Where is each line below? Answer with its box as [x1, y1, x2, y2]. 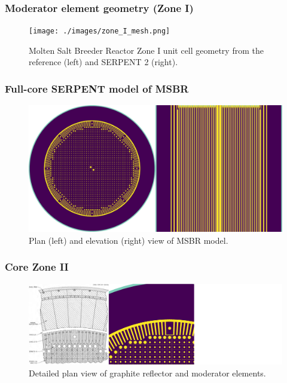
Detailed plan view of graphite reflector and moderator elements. [29, 366, 266, 379]
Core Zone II [5, 259, 69, 274]
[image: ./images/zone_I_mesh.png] [29, 27, 170, 36]
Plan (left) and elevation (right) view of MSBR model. [29, 234, 228, 246]
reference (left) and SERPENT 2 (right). [29, 56, 178, 68]
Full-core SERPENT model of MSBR [5, 81, 189, 96]
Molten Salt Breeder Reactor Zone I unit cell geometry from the [29, 44, 264, 56]
